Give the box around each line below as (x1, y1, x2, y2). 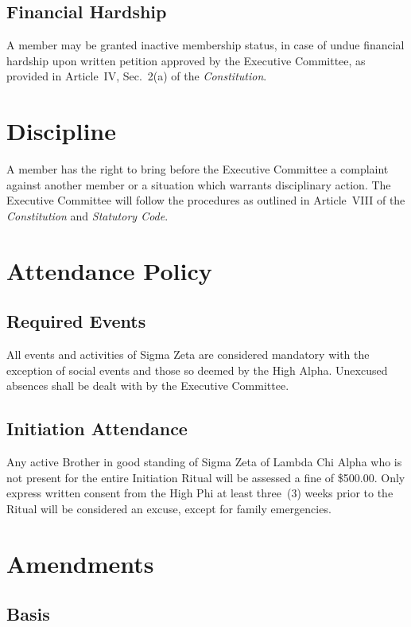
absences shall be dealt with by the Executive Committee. (6, 377, 289, 394)
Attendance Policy (6, 254, 212, 286)
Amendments (6, 547, 154, 579)
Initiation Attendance (6, 416, 188, 441)
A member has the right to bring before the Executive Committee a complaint (6, 161, 389, 177)
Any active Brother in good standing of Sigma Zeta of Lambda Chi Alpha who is (6, 454, 402, 470)
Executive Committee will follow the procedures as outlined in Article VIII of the (6, 192, 405, 208)
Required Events (6, 309, 146, 333)
